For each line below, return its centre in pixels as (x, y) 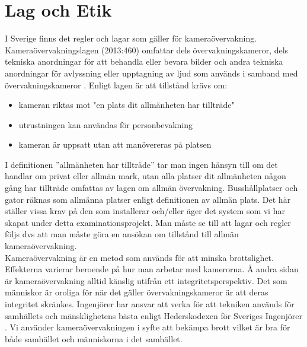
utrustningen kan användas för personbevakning (106, 124)
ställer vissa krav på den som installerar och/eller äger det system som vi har (145, 211)
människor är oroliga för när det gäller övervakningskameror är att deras (137, 292)
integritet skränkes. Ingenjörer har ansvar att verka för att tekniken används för (150, 304)
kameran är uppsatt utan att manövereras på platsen (115, 144)
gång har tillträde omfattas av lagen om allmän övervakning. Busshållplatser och (151, 188)
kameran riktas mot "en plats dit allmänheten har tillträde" (127, 105)
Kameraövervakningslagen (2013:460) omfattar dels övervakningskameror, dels (147, 50)
